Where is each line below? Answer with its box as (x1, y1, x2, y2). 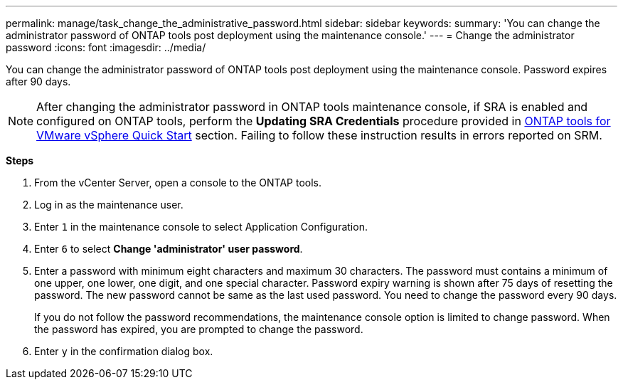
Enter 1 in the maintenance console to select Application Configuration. (34, 221, 368, 233)
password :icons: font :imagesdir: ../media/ (6, 41, 206, 53)
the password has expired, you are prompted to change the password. (34, 323, 363, 335)
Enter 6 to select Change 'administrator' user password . (34, 243, 303, 255)
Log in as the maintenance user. (34, 199, 183, 211)
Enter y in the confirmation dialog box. (34, 345, 213, 357)
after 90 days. (6, 75, 71, 88)
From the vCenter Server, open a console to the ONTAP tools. (34, 176, 322, 189)
